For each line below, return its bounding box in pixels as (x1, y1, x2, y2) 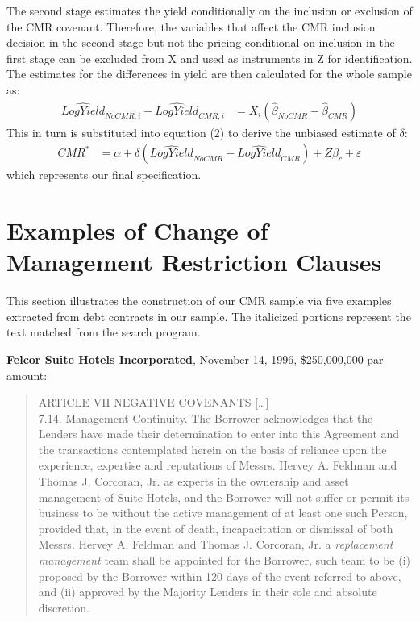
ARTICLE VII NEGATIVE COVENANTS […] (38, 394, 269, 411)
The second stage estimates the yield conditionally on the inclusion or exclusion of (6, 2, 413, 19)
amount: (6, 366, 48, 383)
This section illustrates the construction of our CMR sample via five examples (6, 292, 392, 309)
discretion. (38, 599, 89, 616)
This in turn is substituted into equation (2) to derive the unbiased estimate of (6, 123, 396, 140)
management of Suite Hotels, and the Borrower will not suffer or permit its (38, 488, 410, 505)
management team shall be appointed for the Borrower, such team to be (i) (38, 552, 411, 569)
